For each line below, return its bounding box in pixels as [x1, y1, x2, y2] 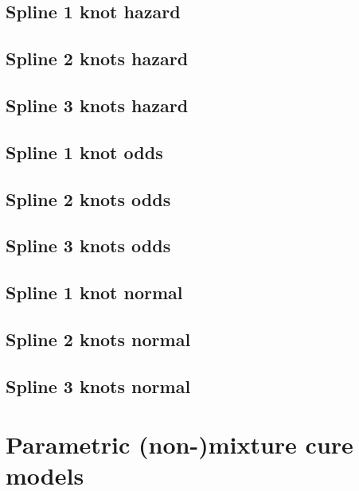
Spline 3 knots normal [6, 373, 191, 398]
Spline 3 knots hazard [6, 92, 189, 117]
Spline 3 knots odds [6, 233, 171, 258]
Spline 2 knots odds [6, 186, 171, 211]
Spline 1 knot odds [6, 139, 163, 164]
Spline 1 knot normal [6, 280, 183, 305]
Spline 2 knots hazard [6, 46, 189, 71]
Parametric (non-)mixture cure [6, 428, 353, 461]
